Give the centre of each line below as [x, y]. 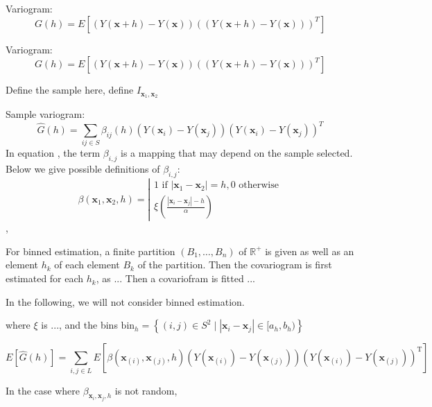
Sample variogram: [45, 114]
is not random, [146, 390]
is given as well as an [310, 251]
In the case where [43, 390]
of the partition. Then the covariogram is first [235, 265]
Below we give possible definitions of [83, 169]
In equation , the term [53, 153]
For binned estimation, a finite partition [90, 251]
